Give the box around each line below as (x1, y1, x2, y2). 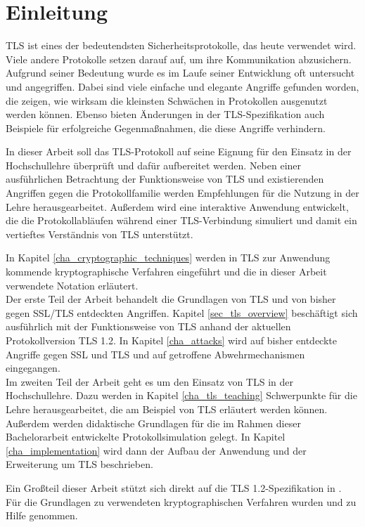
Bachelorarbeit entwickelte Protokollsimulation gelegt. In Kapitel (6, 429, 286, 444)
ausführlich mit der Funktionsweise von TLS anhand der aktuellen (6, 319, 291, 334)
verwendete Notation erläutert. (6, 278, 139, 292)
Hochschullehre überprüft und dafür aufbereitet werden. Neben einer (6, 157, 302, 172)
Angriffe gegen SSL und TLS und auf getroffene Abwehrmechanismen (6, 346, 305, 361)
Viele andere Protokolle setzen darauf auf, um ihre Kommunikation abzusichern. (6, 51, 352, 66)
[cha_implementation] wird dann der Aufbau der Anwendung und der (6, 443, 307, 457)
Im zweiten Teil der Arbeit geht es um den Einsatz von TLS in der (6, 374, 293, 389)
